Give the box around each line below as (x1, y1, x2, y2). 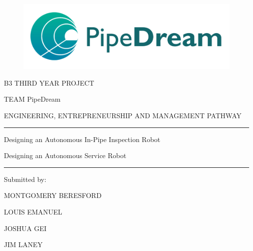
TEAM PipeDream (4, 94, 61, 104)
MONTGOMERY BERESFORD (4, 190, 102, 200)
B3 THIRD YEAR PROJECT (4, 77, 94, 88)
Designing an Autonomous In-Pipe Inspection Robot (4, 134, 161, 144)
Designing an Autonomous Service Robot (4, 150, 126, 161)
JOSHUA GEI (4, 223, 47, 233)
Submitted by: (4, 174, 47, 184)
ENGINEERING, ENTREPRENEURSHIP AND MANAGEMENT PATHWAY (4, 110, 242, 120)
